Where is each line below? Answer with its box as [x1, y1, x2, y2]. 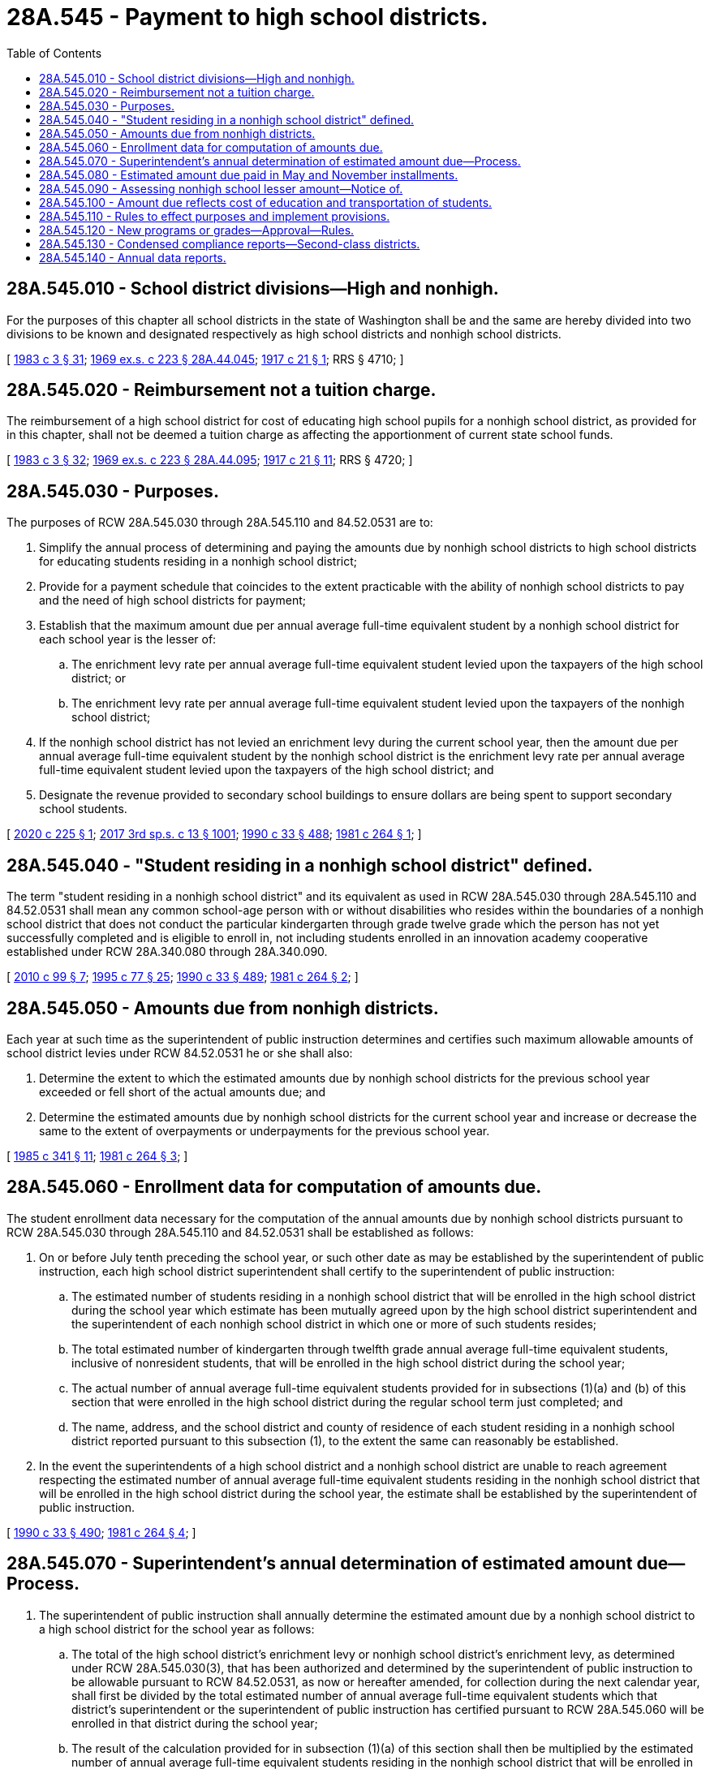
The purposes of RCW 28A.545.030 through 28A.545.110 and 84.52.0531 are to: [6, 515, 433, 530]
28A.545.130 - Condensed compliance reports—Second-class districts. [39, 236, 420, 251]
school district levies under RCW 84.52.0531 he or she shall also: [6, 1045, 353, 1060]
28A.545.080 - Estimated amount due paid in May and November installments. [39, 167, 458, 182]
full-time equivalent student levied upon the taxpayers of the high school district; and [39, 763, 494, 777]
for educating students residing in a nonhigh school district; [39, 554, 358, 569]
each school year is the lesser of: [39, 632, 217, 647]
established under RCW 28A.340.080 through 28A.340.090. [6, 945, 328, 959]
